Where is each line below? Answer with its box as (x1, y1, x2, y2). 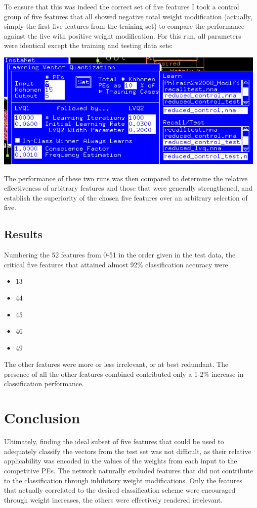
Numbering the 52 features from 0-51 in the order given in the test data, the (4, 250, 236, 260)
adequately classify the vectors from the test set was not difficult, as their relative (4, 446, 251, 456)
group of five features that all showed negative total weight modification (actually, (4, 11, 253, 21)
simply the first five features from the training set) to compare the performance (4, 21, 245, 31)
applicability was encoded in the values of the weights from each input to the (4, 456, 237, 466)
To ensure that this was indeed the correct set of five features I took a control (4, 1, 239, 11)
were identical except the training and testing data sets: (4, 40, 173, 51)
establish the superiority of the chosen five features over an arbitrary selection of (4, 192, 248, 203)
